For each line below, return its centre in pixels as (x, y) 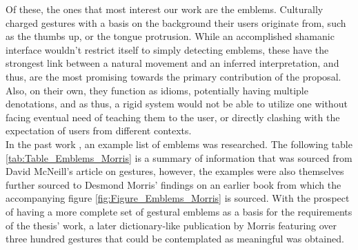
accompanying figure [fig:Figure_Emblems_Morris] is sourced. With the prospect (178, 198)
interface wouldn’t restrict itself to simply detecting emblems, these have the (167, 49)
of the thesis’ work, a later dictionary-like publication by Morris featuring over (171, 225)
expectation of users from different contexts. (99, 131)
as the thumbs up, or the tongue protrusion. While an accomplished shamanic (170, 36)
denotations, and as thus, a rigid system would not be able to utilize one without (177, 104)
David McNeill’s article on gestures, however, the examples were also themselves (175, 171)
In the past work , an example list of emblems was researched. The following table (179, 144)
